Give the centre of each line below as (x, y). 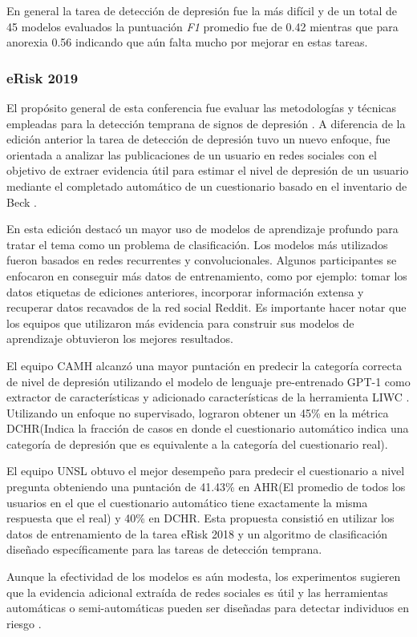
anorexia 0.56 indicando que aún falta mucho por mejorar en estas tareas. (187, 42)
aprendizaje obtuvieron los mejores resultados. (120, 339)
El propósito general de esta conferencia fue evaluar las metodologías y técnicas (202, 107)
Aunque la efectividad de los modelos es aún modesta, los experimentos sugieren (204, 577)
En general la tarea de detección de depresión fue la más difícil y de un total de (202, 10)
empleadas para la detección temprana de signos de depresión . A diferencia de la (206, 123)
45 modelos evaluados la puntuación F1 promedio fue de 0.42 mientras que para (202, 26)
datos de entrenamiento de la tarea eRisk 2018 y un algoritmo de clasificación (197, 533)
